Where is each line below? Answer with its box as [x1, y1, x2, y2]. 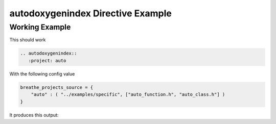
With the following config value [9, 70, 75, 77]
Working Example [9, 22, 71, 32]
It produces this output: [9, 112, 59, 118]
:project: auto [28, 58, 66, 63]
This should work [9, 37, 46, 43]
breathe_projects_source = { [20, 84, 94, 90]
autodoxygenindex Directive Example [9, 8, 172, 19]
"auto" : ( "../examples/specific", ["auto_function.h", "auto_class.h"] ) [31, 92, 225, 97]
